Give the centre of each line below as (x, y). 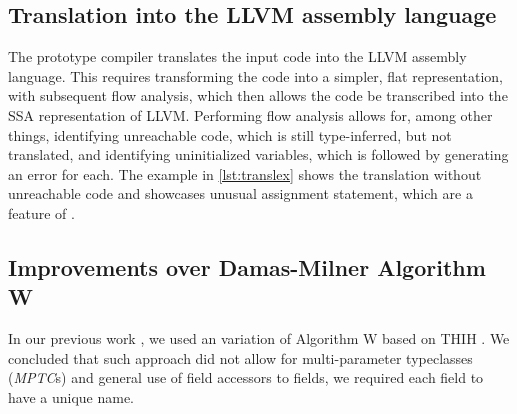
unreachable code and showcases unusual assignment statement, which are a (240, 193)
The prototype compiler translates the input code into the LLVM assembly (237, 56)
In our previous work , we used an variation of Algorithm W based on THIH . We (259, 338)
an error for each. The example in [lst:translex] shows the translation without (245, 173)
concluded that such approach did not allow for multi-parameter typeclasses (240, 357)
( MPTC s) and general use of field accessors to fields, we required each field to (246, 377)
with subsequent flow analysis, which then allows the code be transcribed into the (258, 95)
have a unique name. (71, 396)
